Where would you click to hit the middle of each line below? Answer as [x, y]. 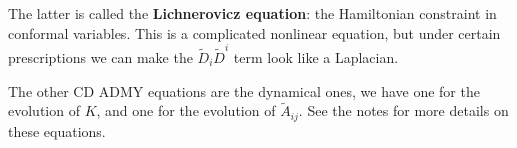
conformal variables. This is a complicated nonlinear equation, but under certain [254, 32]
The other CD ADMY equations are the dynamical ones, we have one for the [244, 90]
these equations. [57, 130]
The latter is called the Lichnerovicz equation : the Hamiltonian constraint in [252, 13]
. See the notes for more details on [403, 110]
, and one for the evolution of [186, 110]
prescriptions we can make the [100, 56]
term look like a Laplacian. [316, 56]
